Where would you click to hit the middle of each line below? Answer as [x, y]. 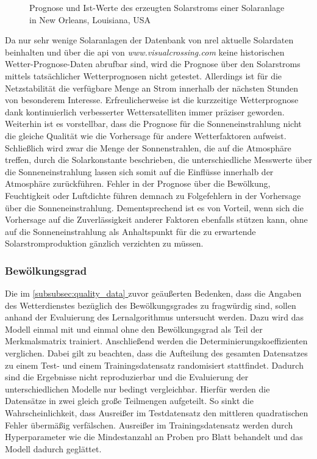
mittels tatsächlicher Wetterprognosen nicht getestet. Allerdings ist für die [144, 75]
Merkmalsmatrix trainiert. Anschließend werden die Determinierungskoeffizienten [156, 341]
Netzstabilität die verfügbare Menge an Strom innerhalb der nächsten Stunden [152, 88]
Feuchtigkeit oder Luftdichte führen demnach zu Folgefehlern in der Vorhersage [153, 195]
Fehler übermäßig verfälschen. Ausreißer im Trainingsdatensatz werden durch [149, 425]
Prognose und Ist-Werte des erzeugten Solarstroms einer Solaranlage [157, 7]
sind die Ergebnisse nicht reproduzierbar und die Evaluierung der [127, 377]
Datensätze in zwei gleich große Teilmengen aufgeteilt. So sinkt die [129, 401]
